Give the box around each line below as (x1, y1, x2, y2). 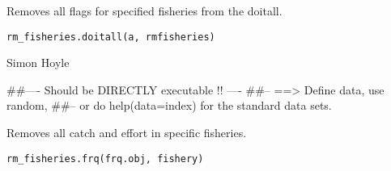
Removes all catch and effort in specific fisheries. (6, 124, 247, 141)
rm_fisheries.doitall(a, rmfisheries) (6, 31, 215, 43)
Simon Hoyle (6, 54, 70, 71)
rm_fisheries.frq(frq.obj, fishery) (6, 152, 204, 165)
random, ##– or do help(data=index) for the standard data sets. (6, 97, 332, 114)
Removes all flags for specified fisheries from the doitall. (6, 2, 283, 19)
